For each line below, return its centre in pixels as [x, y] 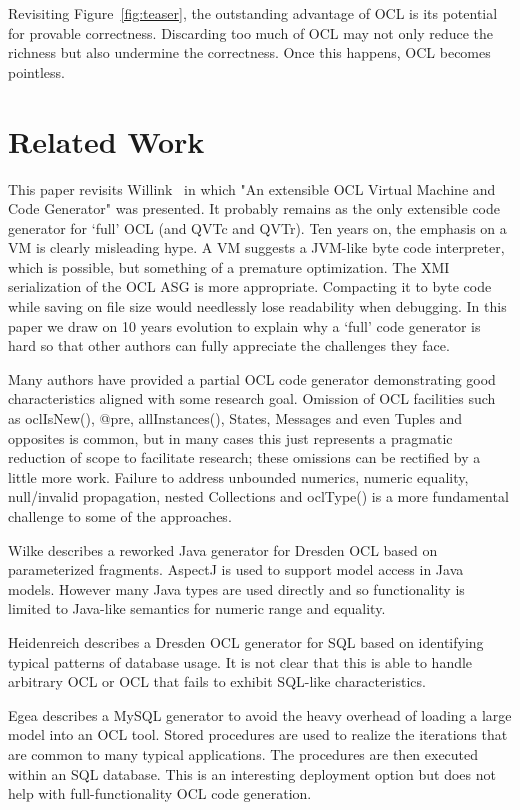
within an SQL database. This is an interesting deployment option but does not [252, 773]
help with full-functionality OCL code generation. [160, 793]
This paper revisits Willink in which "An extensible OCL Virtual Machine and [252, 188]
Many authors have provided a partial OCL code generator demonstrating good [252, 378]
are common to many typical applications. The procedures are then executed [243, 753]
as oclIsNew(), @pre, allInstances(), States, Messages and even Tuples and [235, 418]
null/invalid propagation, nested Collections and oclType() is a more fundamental [258, 496]
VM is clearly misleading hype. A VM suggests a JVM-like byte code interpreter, [256, 247]
